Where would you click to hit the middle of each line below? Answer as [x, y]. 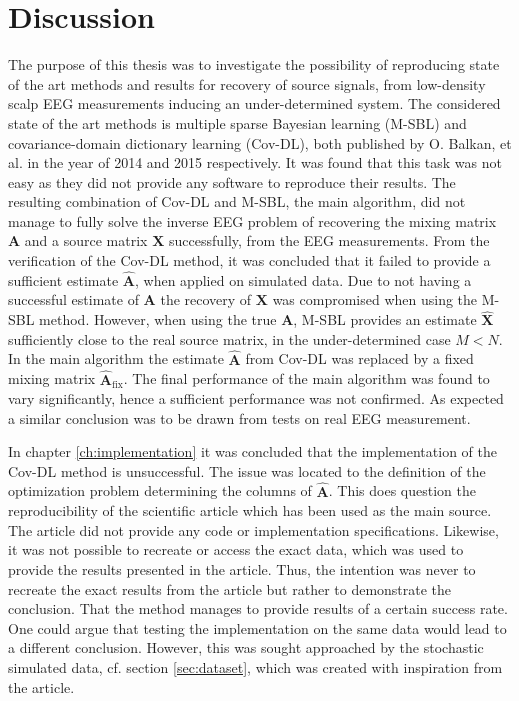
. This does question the [402, 490]
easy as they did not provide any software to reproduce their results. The [232, 181]
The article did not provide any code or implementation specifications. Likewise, [253, 529]
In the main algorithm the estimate [116, 358]
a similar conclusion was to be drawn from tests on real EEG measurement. [239, 417]
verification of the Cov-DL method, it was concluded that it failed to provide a [249, 260]
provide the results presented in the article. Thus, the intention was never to [242, 569]
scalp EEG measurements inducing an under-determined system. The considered [254, 103]
